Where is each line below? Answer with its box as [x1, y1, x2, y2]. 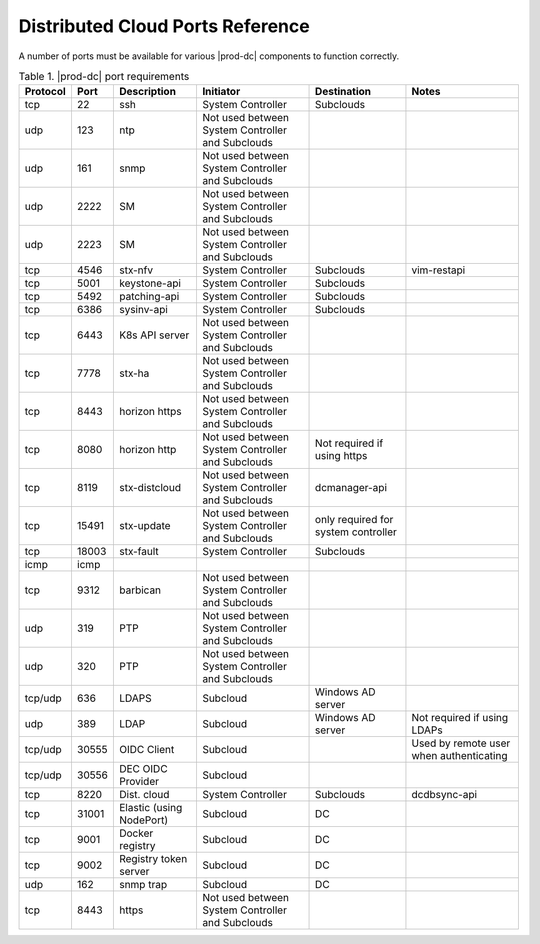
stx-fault [118, 545, 159, 559]
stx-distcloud [118, 481, 182, 495]
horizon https [118, 405, 182, 419]
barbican [118, 583, 162, 597]
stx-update [118, 519, 171, 533]
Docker [118, 826, 154, 840]
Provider [118, 775, 160, 789]
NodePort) [118, 813, 169, 827]
